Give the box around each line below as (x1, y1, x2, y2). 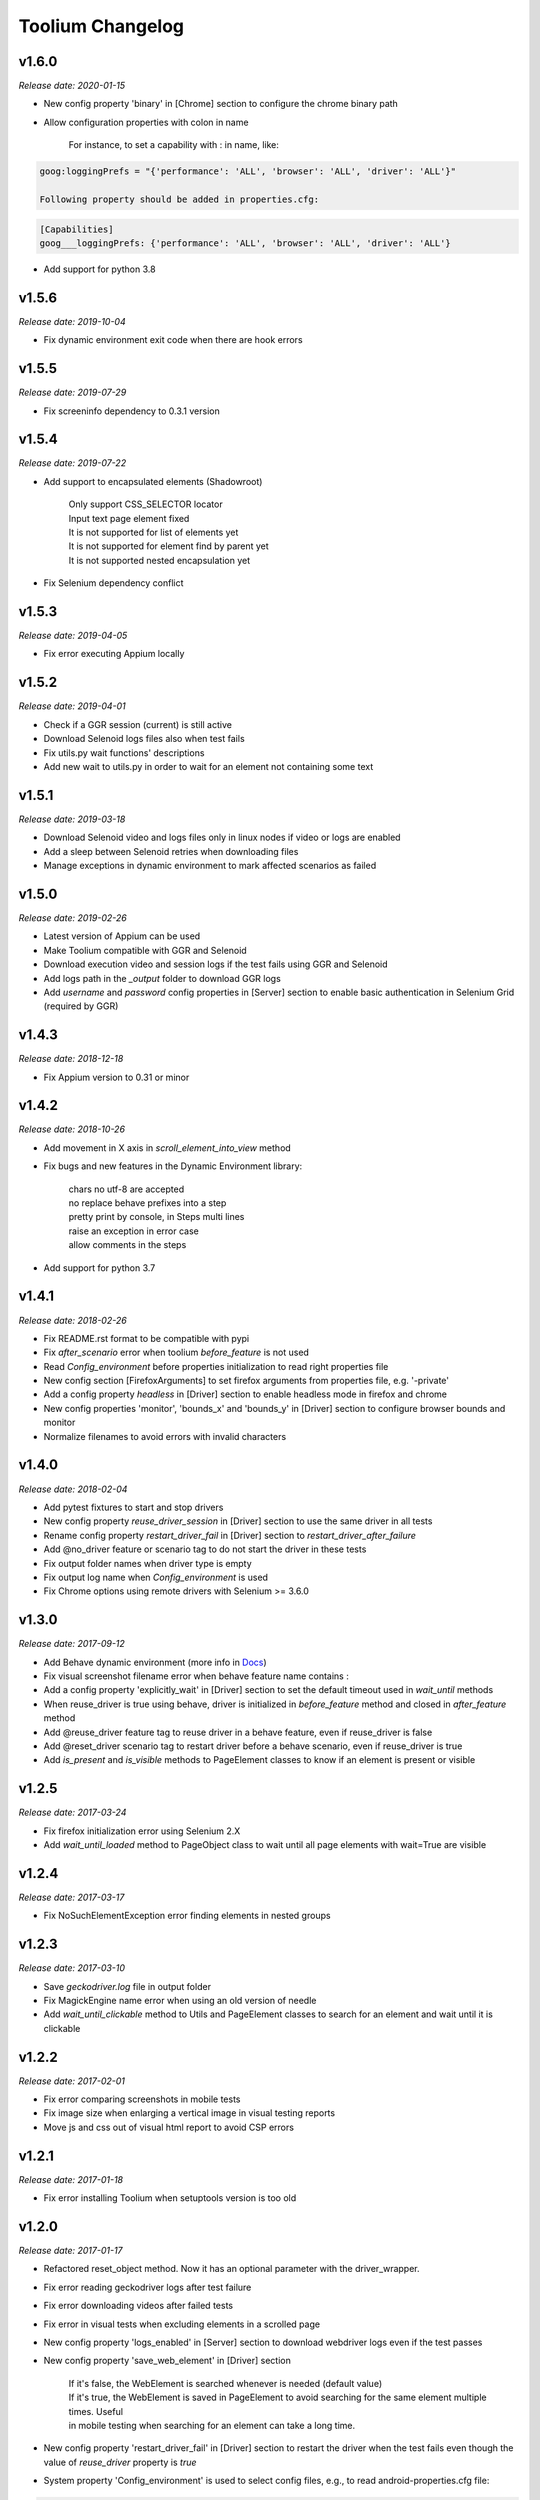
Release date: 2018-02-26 (18, 1314, 127, 1326)
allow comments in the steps (68, 1239, 187, 1251)
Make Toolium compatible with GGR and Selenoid (43, 944, 247, 956)
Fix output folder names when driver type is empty (43, 1557, 252, 1569)
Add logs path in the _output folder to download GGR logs (43, 972, 282, 984)
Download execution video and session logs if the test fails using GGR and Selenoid (43, 958, 389, 970)
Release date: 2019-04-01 (18, 700, 126, 712)
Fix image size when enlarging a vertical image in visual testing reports (43, 2107, 335, 2119)
